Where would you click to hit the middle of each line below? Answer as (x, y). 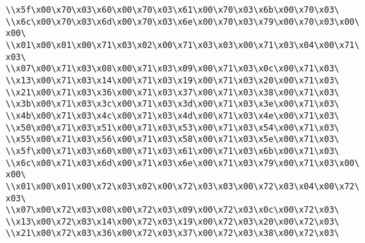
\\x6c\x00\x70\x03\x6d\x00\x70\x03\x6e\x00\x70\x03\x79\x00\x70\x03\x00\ (183, 22)
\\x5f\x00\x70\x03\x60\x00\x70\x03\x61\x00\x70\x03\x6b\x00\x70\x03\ (173, 10)
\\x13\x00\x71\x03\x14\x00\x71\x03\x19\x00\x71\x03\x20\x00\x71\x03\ (173, 80)
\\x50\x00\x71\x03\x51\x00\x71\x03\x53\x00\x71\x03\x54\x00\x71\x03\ (173, 128)
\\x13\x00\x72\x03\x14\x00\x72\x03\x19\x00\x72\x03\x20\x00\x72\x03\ (173, 221)
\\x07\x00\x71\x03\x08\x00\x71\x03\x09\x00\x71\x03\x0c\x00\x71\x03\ (173, 69)
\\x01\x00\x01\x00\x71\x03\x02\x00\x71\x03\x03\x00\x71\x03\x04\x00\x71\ (183, 45)
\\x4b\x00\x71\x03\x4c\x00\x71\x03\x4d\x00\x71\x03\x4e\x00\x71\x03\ (173, 115)
